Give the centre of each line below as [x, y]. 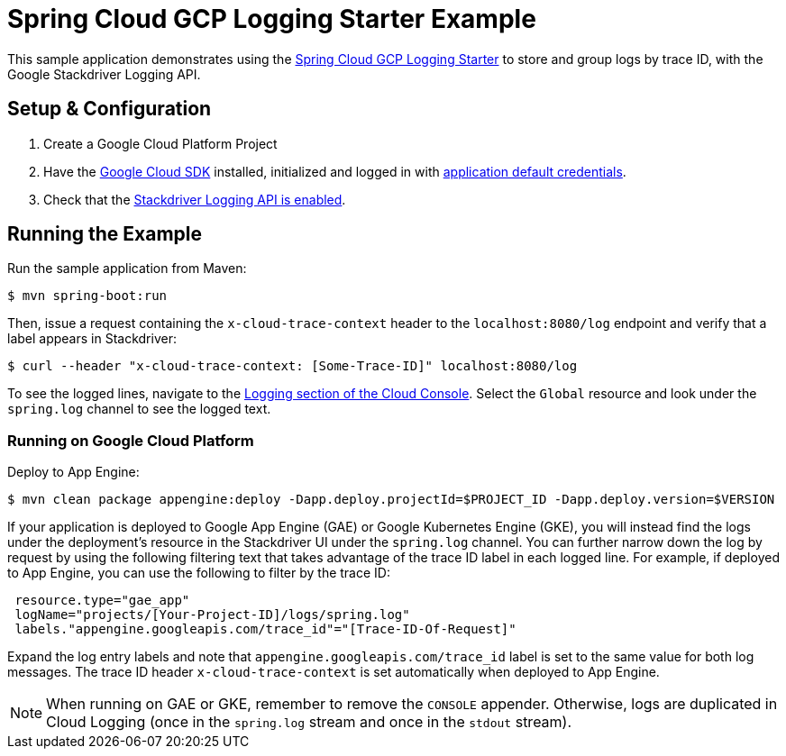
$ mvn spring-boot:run [87, 296]
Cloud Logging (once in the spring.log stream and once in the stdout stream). [309, 722]
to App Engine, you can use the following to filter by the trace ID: [199, 573]
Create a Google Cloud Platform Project [160, 143]
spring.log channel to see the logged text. [139, 409]
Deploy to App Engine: [73, 472]
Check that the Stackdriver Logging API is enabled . [195, 199]
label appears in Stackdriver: [92, 339]
